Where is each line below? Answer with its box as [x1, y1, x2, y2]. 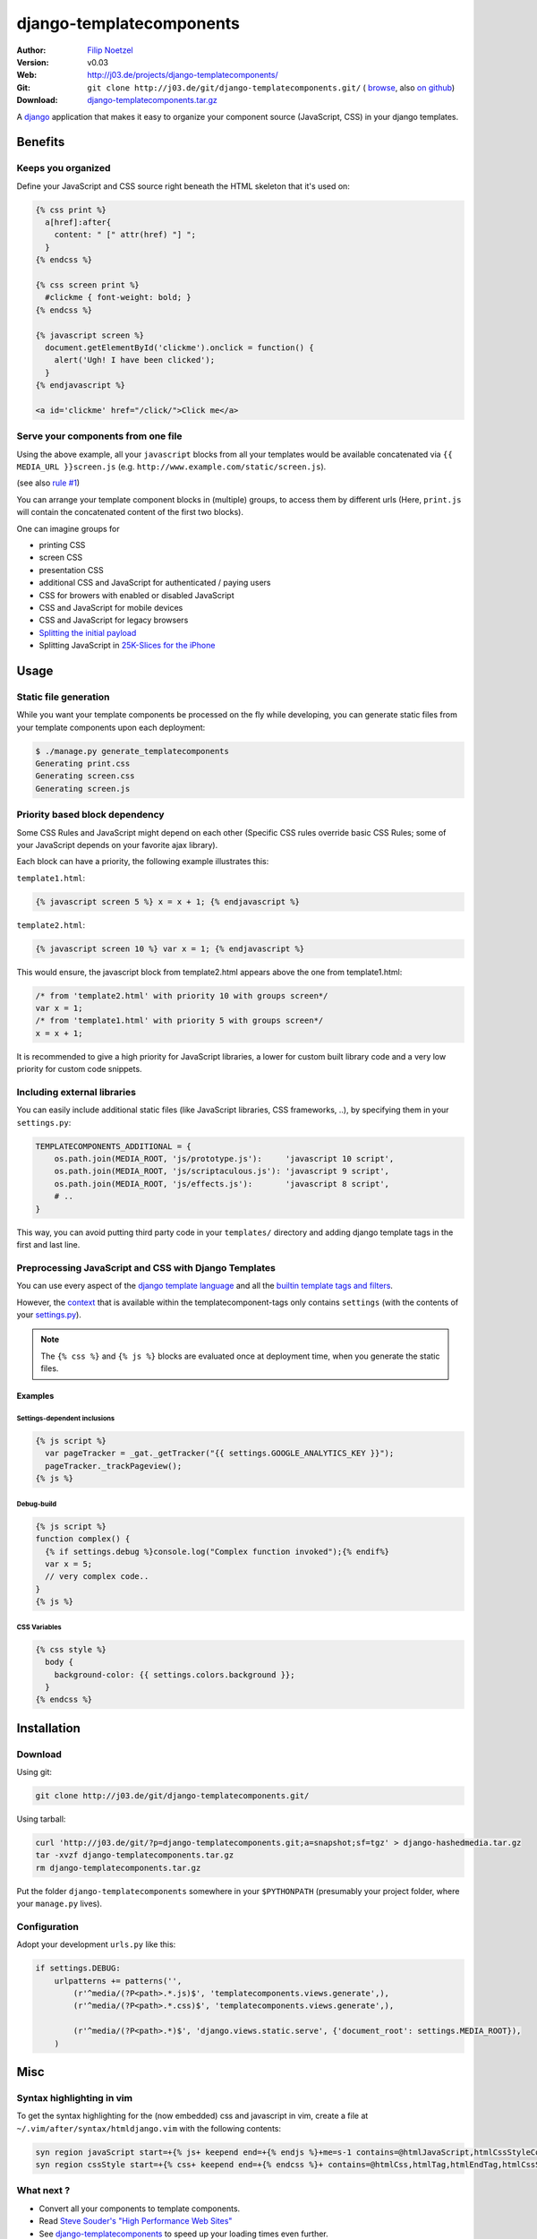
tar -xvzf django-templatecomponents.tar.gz [35, 1850, 234, 1860]
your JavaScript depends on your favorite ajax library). [16, 839, 218, 850]
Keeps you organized [16, 162, 111, 175]
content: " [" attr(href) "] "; [54, 229, 197, 240]
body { [45, 1657, 74, 1668]
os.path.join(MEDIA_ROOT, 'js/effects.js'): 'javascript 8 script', [54, 1179, 389, 1188]
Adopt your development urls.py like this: [16, 1939, 176, 1950]
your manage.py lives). [16, 1899, 103, 1909]
